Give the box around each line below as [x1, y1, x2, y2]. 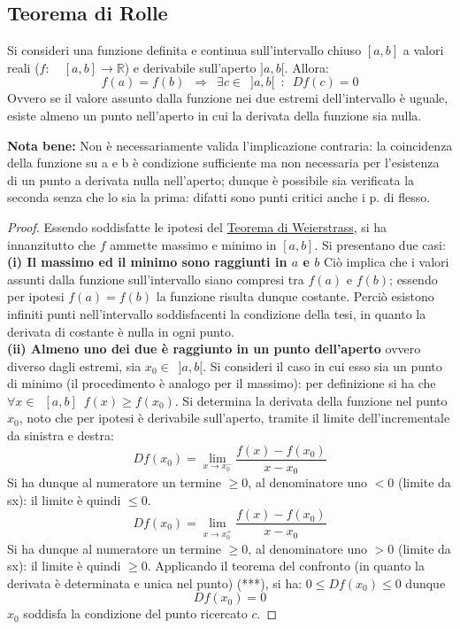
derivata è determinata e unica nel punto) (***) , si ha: [7, 573, 303, 592]
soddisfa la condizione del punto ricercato [23, 604, 248, 623]
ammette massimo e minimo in [110, 235, 277, 253]
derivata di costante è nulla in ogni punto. [7, 322, 234, 340]
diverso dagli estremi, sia [7, 356, 142, 375]
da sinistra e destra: [7, 426, 114, 445]
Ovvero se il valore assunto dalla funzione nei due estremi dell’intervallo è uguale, [7, 89, 448, 107]
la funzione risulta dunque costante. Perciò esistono [156, 287, 434, 306]
